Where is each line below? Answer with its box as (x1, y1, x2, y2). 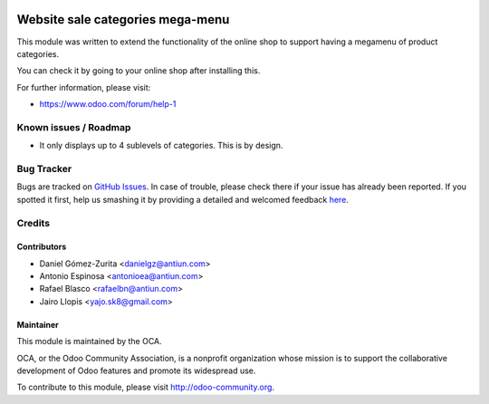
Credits (16, 216, 50, 229)
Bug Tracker (16, 162, 72, 175)
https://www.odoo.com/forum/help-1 (39, 99, 177, 110)
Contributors (16, 241, 67, 253)
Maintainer (16, 319, 59, 330)
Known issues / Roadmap (16, 120, 131, 133)
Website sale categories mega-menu (16, 12, 230, 27)
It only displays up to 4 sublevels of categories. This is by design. (39, 140, 283, 151)
